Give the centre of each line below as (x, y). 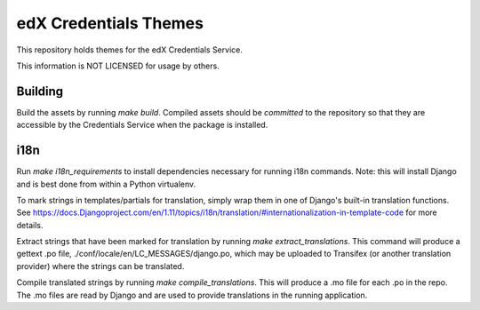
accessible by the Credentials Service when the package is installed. (142, 125)
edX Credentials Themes (110, 23)
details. (30, 225)
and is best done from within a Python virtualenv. (106, 184)
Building (40, 91)
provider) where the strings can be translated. (100, 266)
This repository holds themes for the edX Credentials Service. (130, 50)
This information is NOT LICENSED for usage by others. (118, 66)
